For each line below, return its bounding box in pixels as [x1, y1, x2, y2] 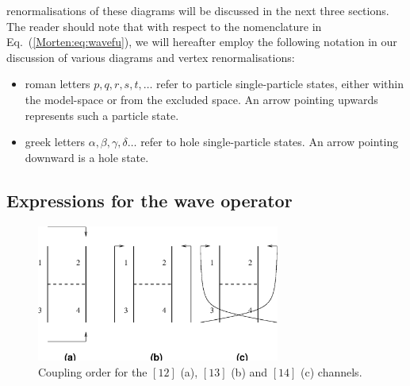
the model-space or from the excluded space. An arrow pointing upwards [25, 91, 378, 107]
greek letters [25, 133, 85, 150]
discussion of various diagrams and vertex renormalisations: [6, 48, 295, 65]
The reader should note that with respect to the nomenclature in [6, 17, 322, 34]
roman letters [25, 75, 90, 92]
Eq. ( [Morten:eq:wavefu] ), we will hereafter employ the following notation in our [6, 33, 397, 50]
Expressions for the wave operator [6, 187, 293, 212]
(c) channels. [301, 363, 362, 380]
